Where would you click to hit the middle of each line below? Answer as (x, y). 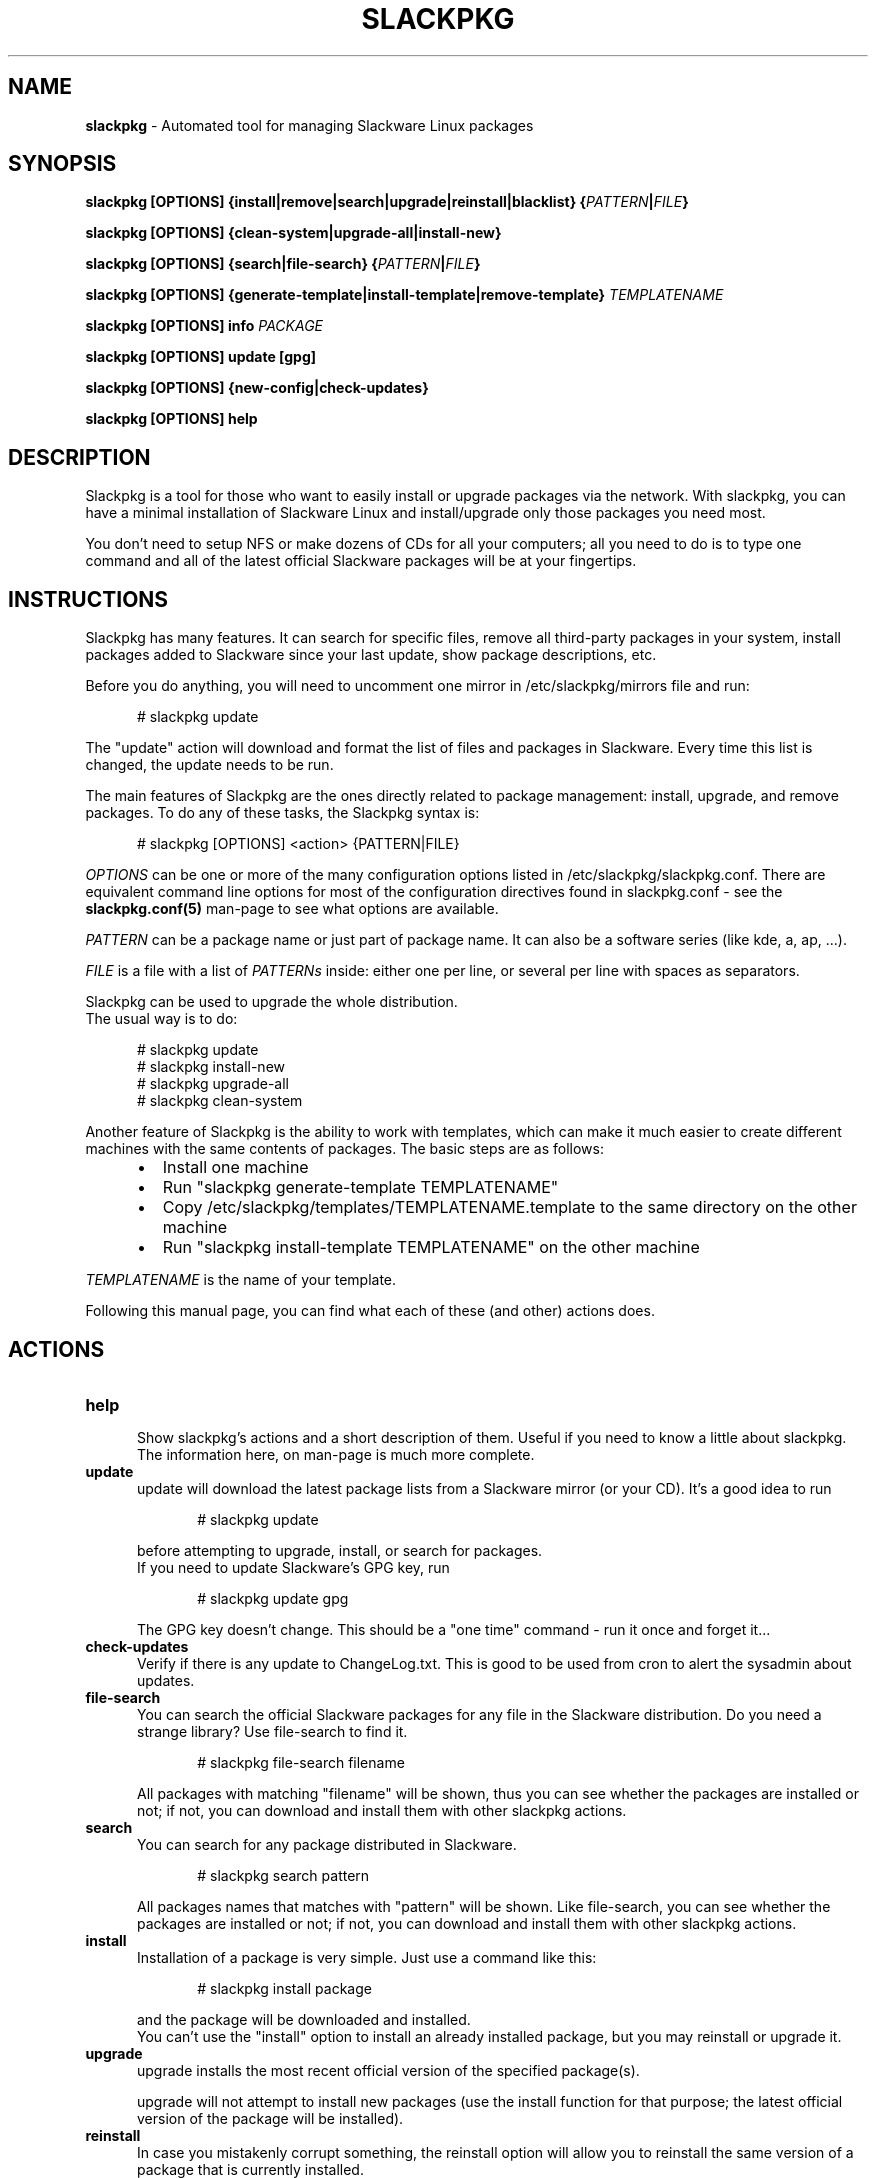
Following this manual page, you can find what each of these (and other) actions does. (370, 1311)
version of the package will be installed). (270, 2118)
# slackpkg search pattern (283, 1875)
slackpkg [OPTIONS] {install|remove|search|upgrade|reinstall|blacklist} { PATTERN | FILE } (387, 202)
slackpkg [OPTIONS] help (171, 419)
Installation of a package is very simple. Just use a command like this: (367, 1957)
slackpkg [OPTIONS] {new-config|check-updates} (257, 388)
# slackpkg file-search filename (301, 1762)
